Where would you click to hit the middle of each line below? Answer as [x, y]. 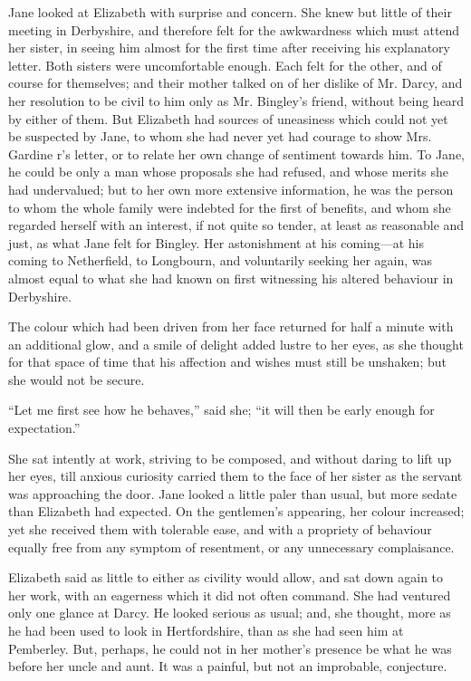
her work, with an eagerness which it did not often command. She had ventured [230, 595]
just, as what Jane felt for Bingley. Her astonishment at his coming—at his [216, 242]
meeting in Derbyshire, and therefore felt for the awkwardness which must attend [234, 29]
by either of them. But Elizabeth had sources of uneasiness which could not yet [228, 118]
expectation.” [44, 428]
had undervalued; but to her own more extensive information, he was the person [231, 189]
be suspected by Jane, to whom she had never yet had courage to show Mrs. [220, 136]
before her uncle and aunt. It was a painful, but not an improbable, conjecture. [228, 666]
